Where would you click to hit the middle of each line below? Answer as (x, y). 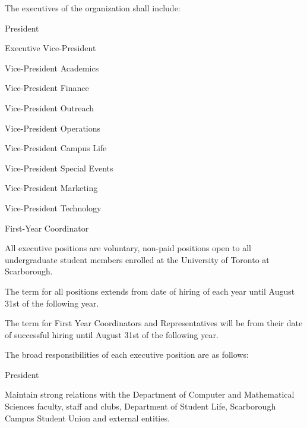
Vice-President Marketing (51, 188)
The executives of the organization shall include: (93, 8)
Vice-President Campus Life (56, 148)
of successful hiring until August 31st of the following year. (112, 334)
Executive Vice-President (50, 48)
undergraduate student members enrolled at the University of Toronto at (137, 259)
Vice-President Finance (47, 88)
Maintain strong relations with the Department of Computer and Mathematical (150, 394)
